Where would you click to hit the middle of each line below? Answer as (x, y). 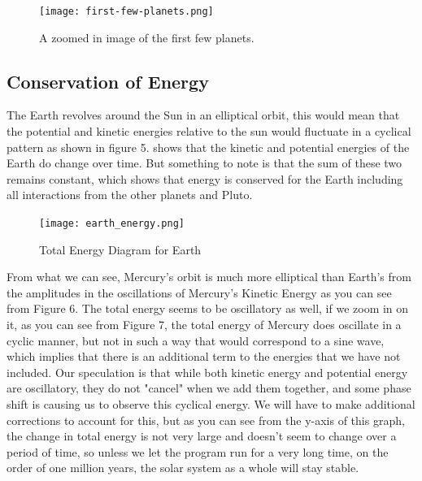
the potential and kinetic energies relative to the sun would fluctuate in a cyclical (209, 131)
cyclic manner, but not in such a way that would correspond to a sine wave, (196, 340)
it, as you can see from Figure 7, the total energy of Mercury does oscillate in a (204, 325)
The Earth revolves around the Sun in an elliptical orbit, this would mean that (203, 115)
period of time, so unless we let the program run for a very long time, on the (198, 451)
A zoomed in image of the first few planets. (147, 37)
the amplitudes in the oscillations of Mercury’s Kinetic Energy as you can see (199, 292)
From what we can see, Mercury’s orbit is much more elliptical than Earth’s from (209, 277)
